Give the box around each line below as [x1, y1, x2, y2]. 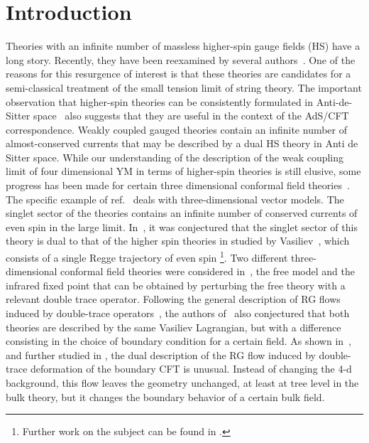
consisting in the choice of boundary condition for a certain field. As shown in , [6, 333, 351, 348]
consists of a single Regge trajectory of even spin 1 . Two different [6, 248, 288, 265]
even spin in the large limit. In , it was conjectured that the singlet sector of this [6, 219, 358, 234]
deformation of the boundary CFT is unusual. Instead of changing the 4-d [31, 361, 352, 376]
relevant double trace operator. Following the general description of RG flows [6, 292, 341, 306]
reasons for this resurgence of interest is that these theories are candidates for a [6, 66, 351, 81]
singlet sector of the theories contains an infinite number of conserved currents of [6, 206, 358, 220]
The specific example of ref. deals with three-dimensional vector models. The [6, 191, 344, 206]
